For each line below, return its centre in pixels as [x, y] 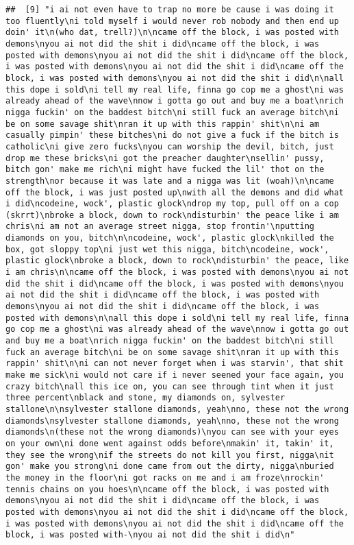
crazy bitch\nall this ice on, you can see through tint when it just [170, 386]
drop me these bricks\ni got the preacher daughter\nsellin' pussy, [165, 158]
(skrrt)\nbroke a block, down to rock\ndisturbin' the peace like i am [172, 215]
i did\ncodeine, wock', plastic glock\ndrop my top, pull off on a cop [172, 204]
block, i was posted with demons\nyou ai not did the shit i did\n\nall [175, 78]
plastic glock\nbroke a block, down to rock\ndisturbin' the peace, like [177, 261]
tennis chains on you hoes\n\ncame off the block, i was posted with [167, 489]
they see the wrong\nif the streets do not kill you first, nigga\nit [170, 455]
